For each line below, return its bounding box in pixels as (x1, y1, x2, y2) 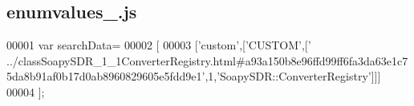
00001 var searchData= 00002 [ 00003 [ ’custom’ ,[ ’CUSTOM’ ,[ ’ (6, 37, 311, 53)
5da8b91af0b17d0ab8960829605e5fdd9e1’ (6, 68, 205, 84)
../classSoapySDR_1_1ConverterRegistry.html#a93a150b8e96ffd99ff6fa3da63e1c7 (6, 52, 408, 69)
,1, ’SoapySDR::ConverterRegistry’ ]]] (205, 68, 381, 84)
